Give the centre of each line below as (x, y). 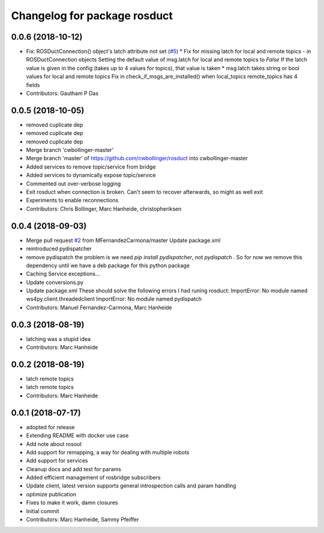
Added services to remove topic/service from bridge (91, 167)
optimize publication (51, 494)
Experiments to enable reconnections (72, 200)
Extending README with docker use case (77, 436)
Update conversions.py (55, 282)
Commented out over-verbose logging (73, 184)
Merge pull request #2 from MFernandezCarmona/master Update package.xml (123, 240)
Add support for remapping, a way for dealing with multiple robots (108, 452)
